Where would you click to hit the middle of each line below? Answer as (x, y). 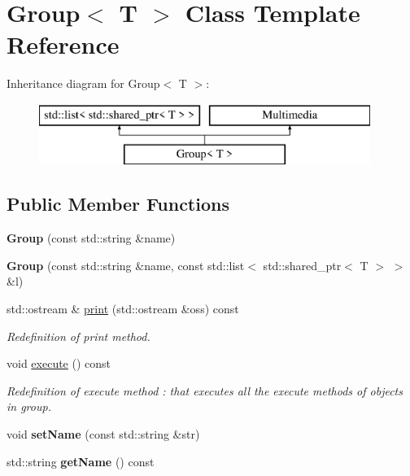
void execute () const (59, 363)
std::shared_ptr (302, 265)
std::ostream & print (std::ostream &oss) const (123, 309)
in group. (29, 406)
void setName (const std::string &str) (103, 434)
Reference (63, 44)
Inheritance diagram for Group (83, 83)
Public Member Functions (118, 204)
